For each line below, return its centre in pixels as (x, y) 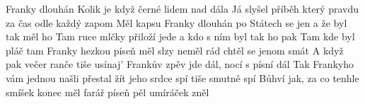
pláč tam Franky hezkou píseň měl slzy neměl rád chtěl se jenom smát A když (175, 50)
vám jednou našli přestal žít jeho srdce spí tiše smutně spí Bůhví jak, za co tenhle (182, 77)
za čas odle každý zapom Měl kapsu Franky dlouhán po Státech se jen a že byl (176, 22)
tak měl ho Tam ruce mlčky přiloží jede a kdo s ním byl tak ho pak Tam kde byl (180, 36)
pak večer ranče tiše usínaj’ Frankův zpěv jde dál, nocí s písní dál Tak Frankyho (180, 64)
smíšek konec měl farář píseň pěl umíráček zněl (108, 92)
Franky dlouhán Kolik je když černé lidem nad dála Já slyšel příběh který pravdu (182, 8)
